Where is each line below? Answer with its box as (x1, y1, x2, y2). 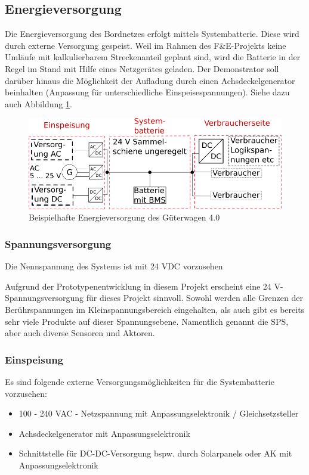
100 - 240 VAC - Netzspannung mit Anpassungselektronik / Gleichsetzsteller (18, 407, 299, 420)
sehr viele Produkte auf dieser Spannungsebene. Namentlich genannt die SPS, (5, 315, 289, 327)
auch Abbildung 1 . (5, 97, 72, 110)
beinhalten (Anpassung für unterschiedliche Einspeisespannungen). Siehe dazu (5, 86, 290, 98)
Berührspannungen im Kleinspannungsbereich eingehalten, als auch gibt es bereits (5, 303, 305, 316)
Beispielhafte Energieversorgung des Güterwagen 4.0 (29, 211, 220, 223)
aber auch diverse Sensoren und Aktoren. (5, 327, 155, 339)
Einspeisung (5, 352, 64, 367)
